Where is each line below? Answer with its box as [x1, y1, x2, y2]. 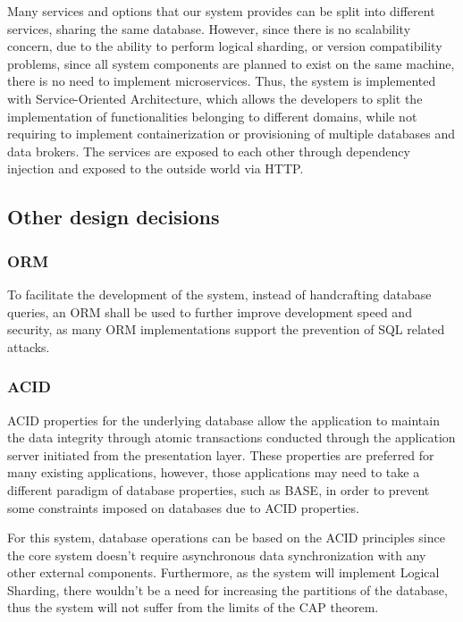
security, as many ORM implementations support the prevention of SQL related [7, 320, 445, 339]
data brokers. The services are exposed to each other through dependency [7, 141, 410, 160]
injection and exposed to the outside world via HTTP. [7, 159, 304, 178]
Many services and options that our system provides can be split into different [7, 2, 435, 20]
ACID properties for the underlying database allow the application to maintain [7, 410, 440, 429]
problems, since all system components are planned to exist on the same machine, [7, 54, 455, 72]
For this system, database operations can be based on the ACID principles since [7, 528, 445, 547]
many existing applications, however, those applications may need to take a [7, 463, 420, 482]
